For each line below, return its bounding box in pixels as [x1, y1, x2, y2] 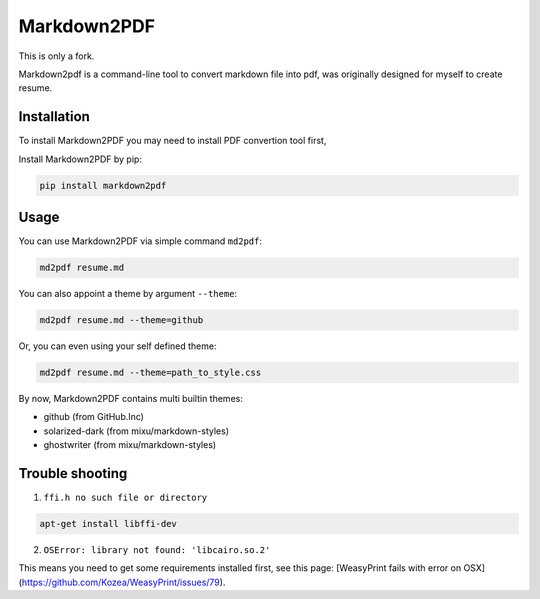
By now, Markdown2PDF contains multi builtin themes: [18, 393, 244, 405]
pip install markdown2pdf [39, 180, 167, 191]
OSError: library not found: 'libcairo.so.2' [43, 545, 271, 556]
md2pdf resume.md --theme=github [39, 315, 204, 326]
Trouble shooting [18, 465, 128, 482]
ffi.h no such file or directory [43, 492, 208, 504]
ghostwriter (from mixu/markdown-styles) [43, 439, 217, 451]
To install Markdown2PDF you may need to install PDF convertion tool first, [18, 135, 327, 147]
